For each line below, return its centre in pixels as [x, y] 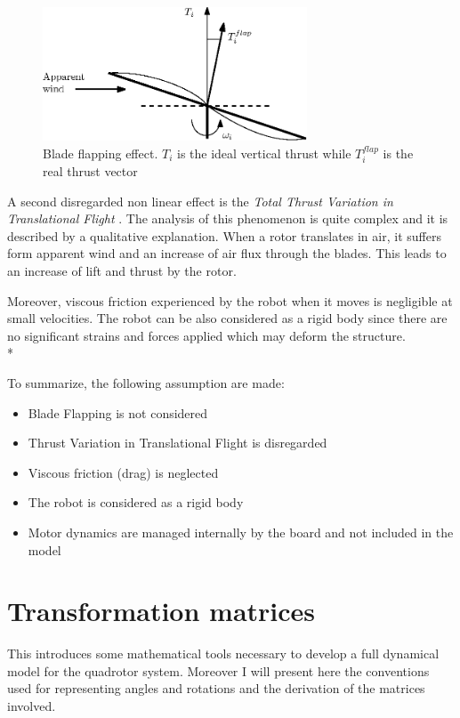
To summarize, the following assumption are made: [146, 383]
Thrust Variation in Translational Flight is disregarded [178, 443]
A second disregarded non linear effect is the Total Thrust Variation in [200, 201]
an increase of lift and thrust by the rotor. [122, 271]
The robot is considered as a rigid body [136, 502]
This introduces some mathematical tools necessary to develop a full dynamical [223, 653]
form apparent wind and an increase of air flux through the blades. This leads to [227, 253]
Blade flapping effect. [101, 153]
